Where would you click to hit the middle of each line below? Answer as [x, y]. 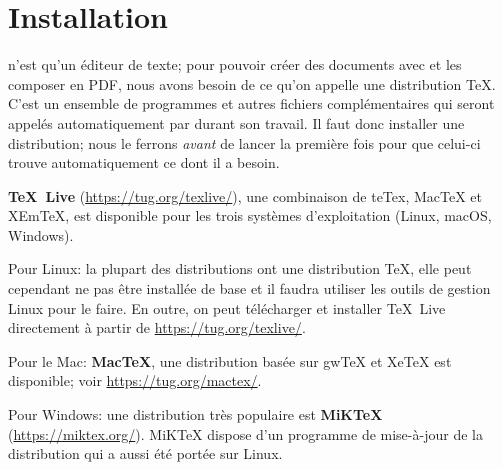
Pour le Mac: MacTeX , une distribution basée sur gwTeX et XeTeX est [230, 360]
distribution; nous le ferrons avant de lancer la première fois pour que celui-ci [244, 142]
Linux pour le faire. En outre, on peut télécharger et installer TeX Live [227, 307]
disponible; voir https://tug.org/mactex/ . [135, 380]
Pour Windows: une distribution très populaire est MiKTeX [195, 414]
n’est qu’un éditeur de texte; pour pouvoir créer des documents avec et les [235, 64]
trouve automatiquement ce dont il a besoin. [144, 162]
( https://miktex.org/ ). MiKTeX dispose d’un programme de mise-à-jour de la [245, 433]
